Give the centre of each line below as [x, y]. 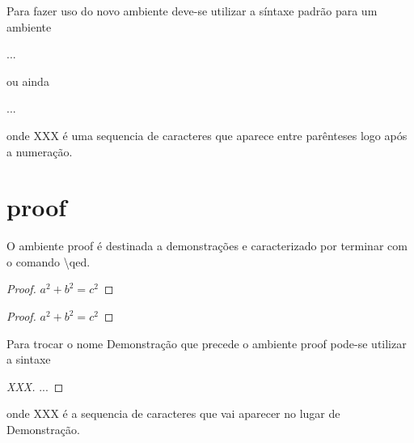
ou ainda [28, 81]
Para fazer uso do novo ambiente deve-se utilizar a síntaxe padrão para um [192, 11]
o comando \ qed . [49, 261]
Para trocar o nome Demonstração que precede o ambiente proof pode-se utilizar [207, 343]
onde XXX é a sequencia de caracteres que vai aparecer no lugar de [173, 413]
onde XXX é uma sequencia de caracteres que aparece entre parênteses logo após [207, 135]
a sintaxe [29, 359]
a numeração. [40, 151]
